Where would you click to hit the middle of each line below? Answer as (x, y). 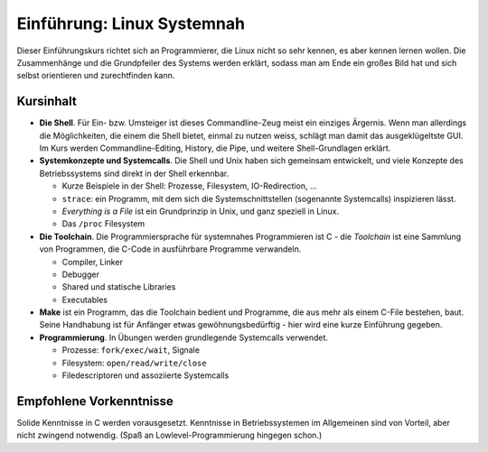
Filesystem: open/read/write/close (134, 363)
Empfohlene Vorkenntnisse (95, 401)
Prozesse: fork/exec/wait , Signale (131, 350)
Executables (85, 300)
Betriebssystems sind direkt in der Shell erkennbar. (134, 173)
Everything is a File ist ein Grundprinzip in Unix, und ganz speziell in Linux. (200, 211)
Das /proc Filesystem (103, 224)
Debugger (80, 274)
